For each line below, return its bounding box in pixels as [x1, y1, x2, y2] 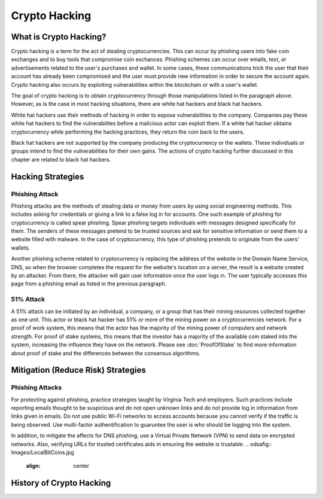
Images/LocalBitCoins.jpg [11, 449, 75, 456]
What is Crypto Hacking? [11, 32, 106, 42]
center [73, 463, 90, 470]
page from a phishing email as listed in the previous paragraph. [11, 280, 167, 287]
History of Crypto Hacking [11, 478, 111, 488]
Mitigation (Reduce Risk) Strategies [11, 365, 146, 375]
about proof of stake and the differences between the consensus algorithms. [11, 349, 200, 357]
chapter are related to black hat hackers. [11, 156, 111, 163]
